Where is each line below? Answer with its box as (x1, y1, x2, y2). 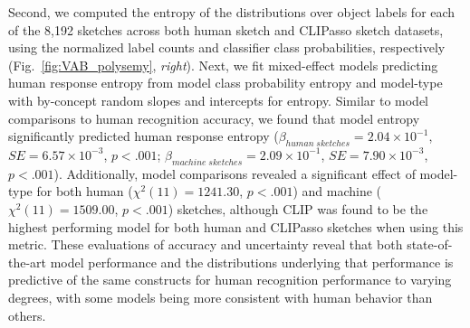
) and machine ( (293, 182, 381, 201)
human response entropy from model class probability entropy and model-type (8, 73, 443, 92)
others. (8, 305, 46, 324)
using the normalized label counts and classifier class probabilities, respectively (8, 38, 446, 57)
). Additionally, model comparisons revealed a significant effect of (53, 164, 416, 183)
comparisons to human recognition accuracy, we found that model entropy (8, 108, 420, 127)
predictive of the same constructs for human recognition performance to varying (8, 270, 452, 289)
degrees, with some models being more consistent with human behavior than (8, 287, 433, 306)
